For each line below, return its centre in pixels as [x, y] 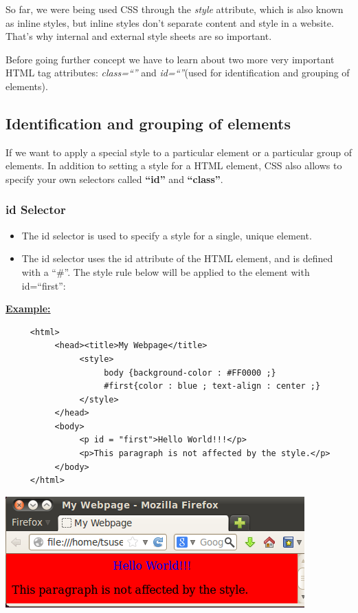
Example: [28, 309]
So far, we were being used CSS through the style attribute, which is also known [175, 9]
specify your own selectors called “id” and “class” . [114, 179]
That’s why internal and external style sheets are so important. [139, 36]
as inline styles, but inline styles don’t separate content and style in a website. [170, 22]
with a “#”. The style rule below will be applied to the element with [166, 271]
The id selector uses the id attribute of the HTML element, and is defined [177, 258]
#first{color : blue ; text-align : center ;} [212, 386]
